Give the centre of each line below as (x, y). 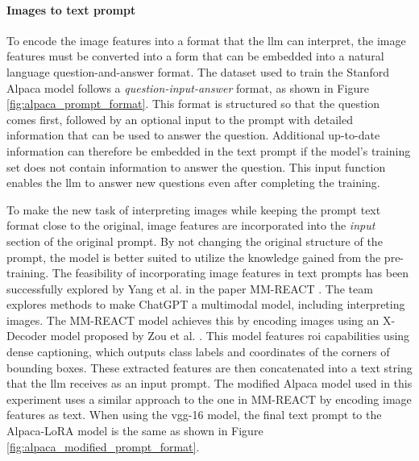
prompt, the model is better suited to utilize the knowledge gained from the (194, 257)
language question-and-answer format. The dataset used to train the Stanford (198, 71)
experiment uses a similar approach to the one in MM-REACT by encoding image (209, 399)
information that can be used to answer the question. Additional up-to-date (193, 135)
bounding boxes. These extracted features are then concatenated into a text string (209, 367)
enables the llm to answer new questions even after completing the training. (193, 183)
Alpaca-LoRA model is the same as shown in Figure (135, 431)
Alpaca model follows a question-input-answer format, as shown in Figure (188, 87)
